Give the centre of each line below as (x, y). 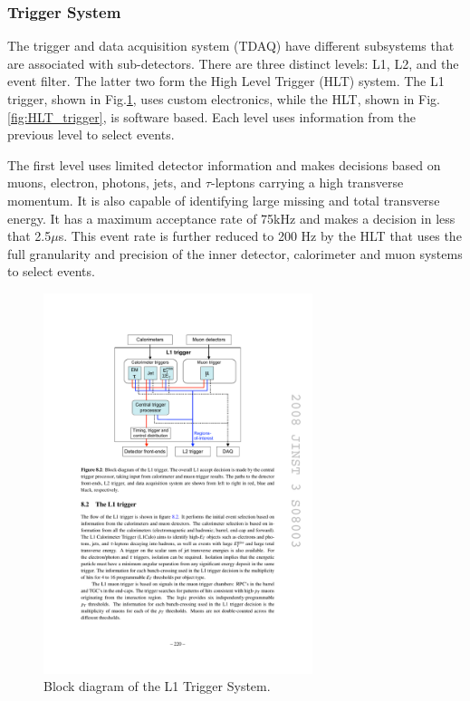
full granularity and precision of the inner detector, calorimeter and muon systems (235, 253)
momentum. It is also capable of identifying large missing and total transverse (224, 200)
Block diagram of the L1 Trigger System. (157, 686)
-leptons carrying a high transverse (307, 182)
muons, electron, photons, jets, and (105, 182)
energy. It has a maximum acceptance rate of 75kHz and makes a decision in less (231, 218)
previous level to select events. (91, 134)
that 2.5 (29, 236)
